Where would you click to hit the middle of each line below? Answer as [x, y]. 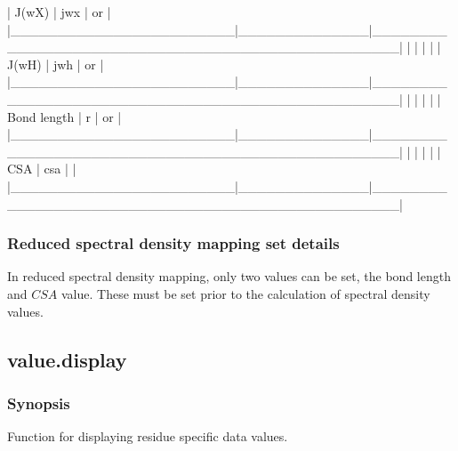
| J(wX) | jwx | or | [59, 12]
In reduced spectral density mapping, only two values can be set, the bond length [229, 276]
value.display [67, 359]
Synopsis [39, 403]
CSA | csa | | [42, 169]
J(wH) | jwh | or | [56, 64]
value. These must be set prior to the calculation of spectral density [246, 293]
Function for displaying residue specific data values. [148, 436]
